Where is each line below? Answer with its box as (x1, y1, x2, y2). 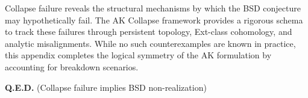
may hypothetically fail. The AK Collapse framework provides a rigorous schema (5, 13, 303, 26)
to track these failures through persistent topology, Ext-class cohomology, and (5, 25, 292, 38)
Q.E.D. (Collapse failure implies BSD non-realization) (5, 81, 207, 93)
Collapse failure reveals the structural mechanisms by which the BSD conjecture (5, 2, 301, 14)
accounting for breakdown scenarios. (5, 60, 139, 73)
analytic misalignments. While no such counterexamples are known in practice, (5, 37, 296, 49)
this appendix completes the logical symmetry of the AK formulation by (5, 49, 272, 61)
